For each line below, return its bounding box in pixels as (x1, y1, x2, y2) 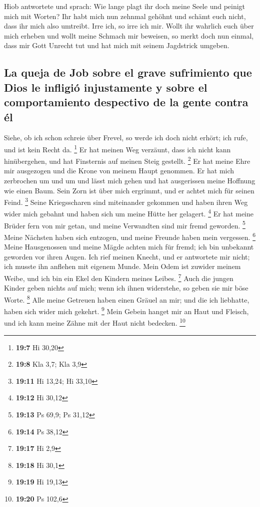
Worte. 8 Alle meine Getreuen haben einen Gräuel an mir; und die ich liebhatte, (4, 293, 249, 305)
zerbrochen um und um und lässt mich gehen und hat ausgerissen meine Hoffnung (4, 175, 255, 186)
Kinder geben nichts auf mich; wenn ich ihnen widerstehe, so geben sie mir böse (4, 283, 248, 293)
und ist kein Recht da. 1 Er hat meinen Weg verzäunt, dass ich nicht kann (4, 142, 231, 154)
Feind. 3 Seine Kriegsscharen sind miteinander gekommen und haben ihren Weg (4, 195, 248, 207)
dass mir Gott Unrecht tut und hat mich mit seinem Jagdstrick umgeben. (4, 40, 229, 51)
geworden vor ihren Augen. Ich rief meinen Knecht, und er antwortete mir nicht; (4, 251, 250, 262)
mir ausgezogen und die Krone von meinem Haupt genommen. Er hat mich (4, 165, 234, 176)
